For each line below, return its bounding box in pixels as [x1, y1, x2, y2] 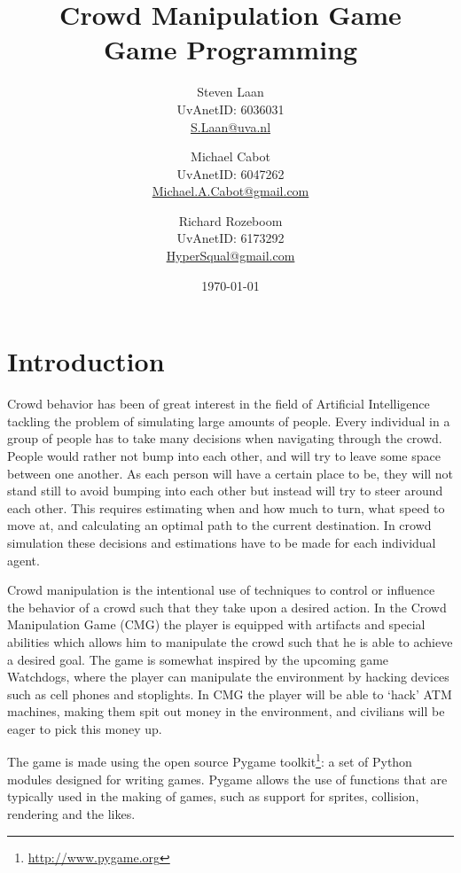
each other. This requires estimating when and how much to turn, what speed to [7, 498, 445, 517]
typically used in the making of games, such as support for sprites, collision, [7, 787, 419, 806]
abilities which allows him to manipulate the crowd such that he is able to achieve [7, 632, 453, 651]
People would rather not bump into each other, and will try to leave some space [7, 446, 441, 464]
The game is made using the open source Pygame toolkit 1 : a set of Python [7, 750, 412, 771]
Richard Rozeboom [178, 211, 283, 230]
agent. [7, 550, 40, 569]
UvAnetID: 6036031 [176, 99, 285, 118]
